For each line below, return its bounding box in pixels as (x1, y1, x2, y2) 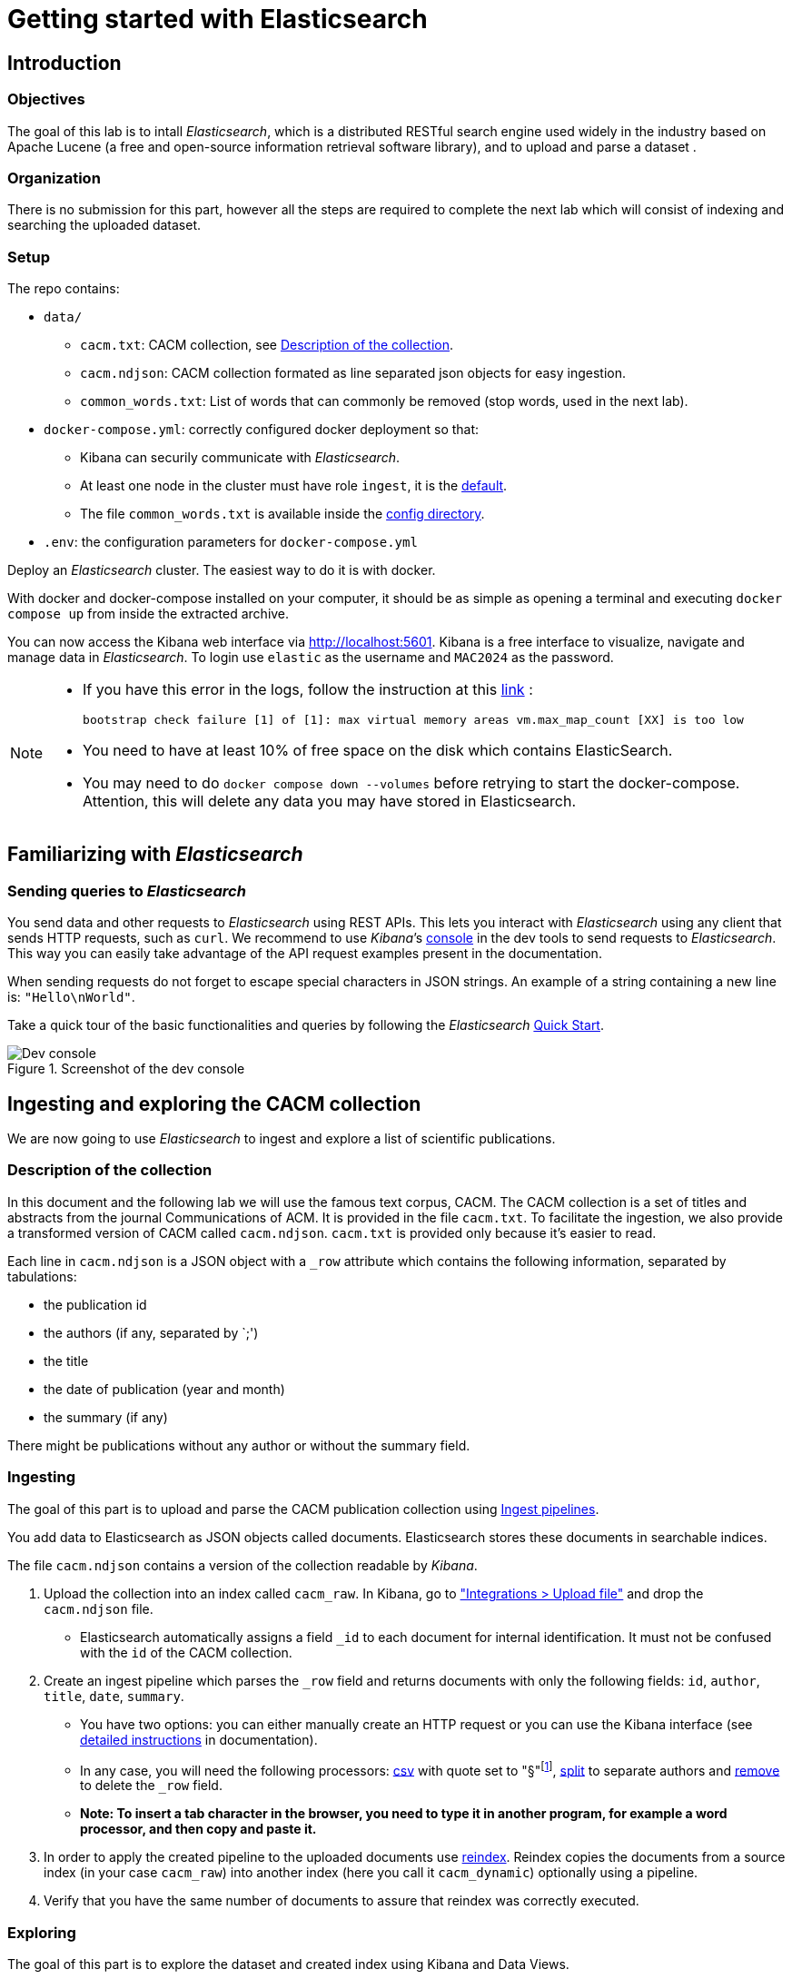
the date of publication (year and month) (44, 1380, 285, 1397)
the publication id (44, 1296, 147, 1312)
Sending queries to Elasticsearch (7, 881, 246, 900)
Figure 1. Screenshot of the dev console (7, 1061, 245, 1077)
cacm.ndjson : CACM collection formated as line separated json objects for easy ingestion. (80, 365, 627, 381)
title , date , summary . (44, 1687, 184, 1704)
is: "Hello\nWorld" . (7, 989, 135, 1005)
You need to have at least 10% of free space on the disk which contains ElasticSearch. (83, 741, 673, 760)
